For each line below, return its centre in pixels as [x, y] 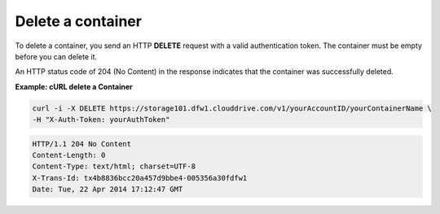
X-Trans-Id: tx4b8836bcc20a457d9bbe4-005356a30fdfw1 [140, 178]
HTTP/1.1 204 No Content [82, 144]
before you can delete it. [56, 56]
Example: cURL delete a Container [74, 86]
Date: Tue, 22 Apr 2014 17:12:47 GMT [108, 190]
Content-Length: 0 [69, 155]
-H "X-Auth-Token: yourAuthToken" [101, 120]
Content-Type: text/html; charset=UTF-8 [114, 166]
